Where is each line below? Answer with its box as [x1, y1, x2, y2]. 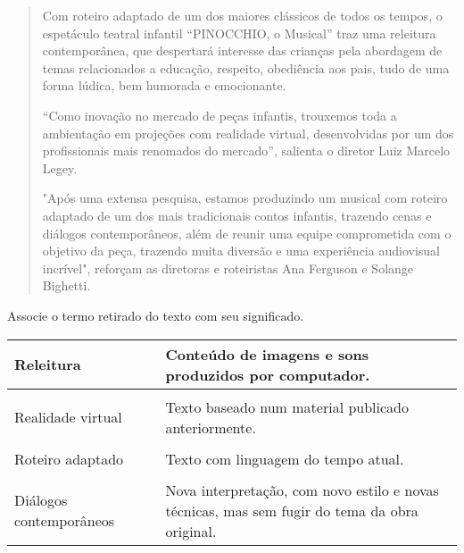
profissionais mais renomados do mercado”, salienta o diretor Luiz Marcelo [42, 141, 451, 160]
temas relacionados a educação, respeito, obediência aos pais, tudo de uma [42, 58, 450, 77]
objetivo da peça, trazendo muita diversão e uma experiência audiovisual [42, 241, 440, 260]
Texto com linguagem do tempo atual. [165, 448, 404, 469]
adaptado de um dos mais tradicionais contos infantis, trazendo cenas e [42, 205, 432, 224]
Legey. [42, 158, 78, 177]
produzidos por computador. [165, 364, 370, 385]
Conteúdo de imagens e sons [165, 343, 369, 364]
